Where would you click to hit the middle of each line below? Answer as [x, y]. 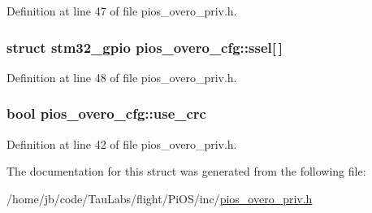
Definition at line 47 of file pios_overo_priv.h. [122, 11]
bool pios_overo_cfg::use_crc [106, 113]
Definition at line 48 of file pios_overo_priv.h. [122, 77]
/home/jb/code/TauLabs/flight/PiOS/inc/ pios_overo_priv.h [160, 198]
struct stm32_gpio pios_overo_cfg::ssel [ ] [145, 47]
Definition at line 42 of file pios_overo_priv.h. [122, 143]
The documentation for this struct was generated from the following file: [186, 171]
